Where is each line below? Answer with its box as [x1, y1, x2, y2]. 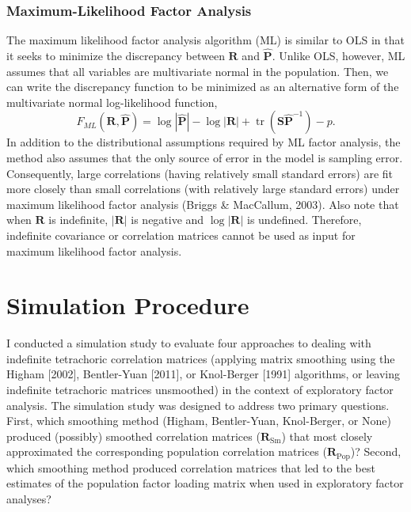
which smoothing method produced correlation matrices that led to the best [6, 459, 375, 476]
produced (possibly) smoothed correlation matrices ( [6, 427, 261, 444]
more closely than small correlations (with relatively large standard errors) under [6, 180, 400, 197]
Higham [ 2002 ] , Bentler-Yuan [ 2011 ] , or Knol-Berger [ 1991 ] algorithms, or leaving [6, 366, 401, 382]
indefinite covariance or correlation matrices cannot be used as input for [6, 226, 356, 243]
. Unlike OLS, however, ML [272, 47, 405, 64]
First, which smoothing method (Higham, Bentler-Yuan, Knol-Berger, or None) [6, 412, 391, 429]
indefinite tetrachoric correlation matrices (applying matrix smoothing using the [6, 350, 395, 366]
